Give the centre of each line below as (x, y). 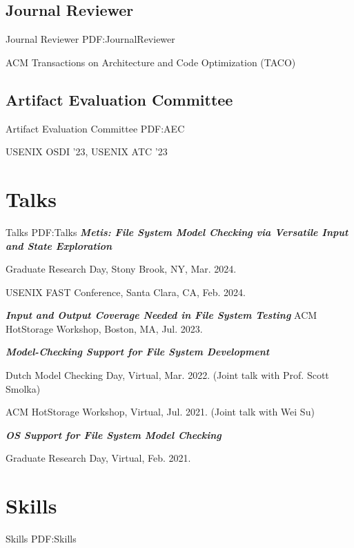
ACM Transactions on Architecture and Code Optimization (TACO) (151, 62)
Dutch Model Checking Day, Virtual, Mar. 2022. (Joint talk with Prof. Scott (167, 375)
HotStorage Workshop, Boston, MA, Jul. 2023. (104, 328)
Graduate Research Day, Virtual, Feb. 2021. (98, 458)
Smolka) (23, 388)
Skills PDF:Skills (41, 539)
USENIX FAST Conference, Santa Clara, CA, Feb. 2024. (126, 292)
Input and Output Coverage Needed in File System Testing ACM (161, 315)
